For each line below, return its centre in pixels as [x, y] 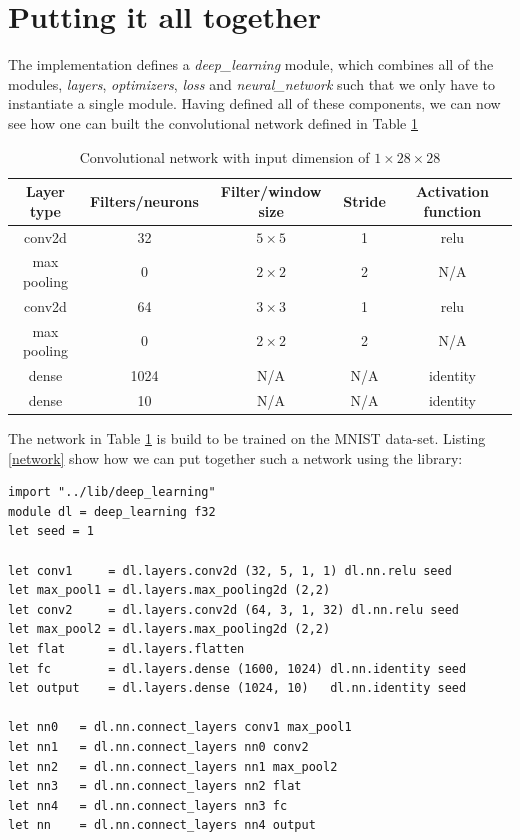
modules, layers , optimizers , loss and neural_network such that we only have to [252, 83]
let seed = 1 [51, 531]
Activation [452, 191]
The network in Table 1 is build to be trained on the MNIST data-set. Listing [247, 438]
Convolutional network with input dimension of [224, 156]
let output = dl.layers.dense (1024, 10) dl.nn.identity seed [237, 688]
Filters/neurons [144, 200]
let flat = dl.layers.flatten [126, 648]
